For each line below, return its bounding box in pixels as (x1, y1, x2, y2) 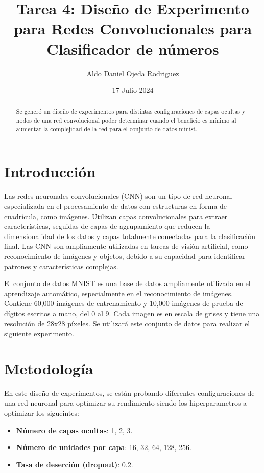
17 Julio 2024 (112, 85, 154, 96)
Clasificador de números (46, 38, 219, 59)
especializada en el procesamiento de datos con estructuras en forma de (4, 200, 227, 211)
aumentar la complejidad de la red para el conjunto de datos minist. (16, 124, 198, 133)
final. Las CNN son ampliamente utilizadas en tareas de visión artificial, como (4, 241, 248, 251)
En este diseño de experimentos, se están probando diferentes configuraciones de (4, 387, 255, 398)
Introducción (4, 161, 96, 182)
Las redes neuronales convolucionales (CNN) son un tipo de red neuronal (4, 191, 232, 201)
